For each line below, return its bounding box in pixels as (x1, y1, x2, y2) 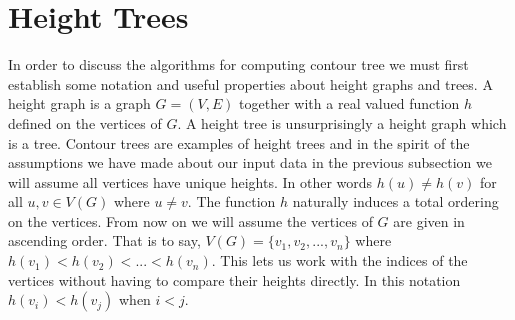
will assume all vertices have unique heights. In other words (8, 171, 373, 192)
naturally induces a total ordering (292, 191, 499, 212)
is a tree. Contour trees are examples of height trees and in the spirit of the (8, 132, 470, 153)
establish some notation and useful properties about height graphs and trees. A (8, 73, 493, 94)
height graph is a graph (8, 93, 151, 114)
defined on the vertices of (8, 112, 162, 133)
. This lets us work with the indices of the (211, 250, 468, 271)
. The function (187, 191, 276, 212)
